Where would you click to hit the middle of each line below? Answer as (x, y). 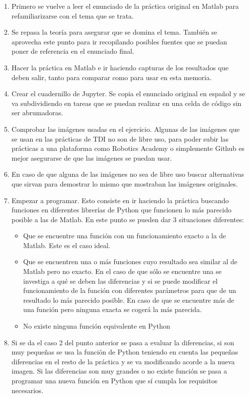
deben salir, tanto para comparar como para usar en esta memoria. (112, 77)
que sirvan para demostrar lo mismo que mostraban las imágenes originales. (124, 183)
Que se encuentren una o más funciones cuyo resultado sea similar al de (130, 261)
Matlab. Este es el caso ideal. (67, 245)
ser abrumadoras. (37, 113)
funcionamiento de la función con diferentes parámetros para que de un (130, 290)
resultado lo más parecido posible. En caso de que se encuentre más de (129, 300)
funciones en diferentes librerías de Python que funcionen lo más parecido (122, 210)
